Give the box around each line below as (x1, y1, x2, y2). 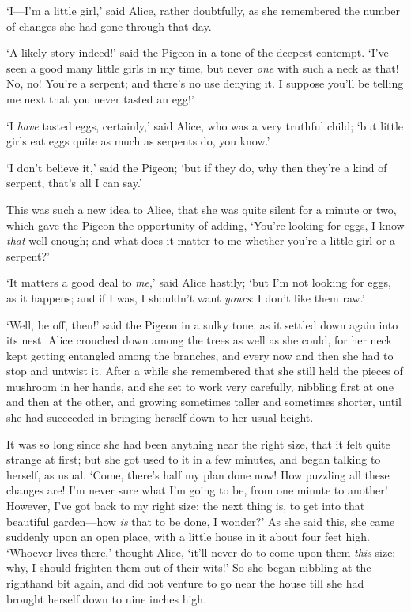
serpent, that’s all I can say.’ (6, 175, 142, 191)
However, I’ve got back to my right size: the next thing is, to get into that (6, 497, 365, 514)
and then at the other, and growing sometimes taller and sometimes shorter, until (6, 393, 402, 410)
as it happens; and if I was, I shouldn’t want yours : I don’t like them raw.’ (6, 289, 365, 306)
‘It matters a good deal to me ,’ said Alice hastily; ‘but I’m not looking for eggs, (6, 274, 391, 291)
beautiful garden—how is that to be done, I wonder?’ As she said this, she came (6, 513, 395, 529)
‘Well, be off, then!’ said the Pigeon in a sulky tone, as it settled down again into (6, 316, 398, 332)
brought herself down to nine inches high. (6, 590, 207, 606)
